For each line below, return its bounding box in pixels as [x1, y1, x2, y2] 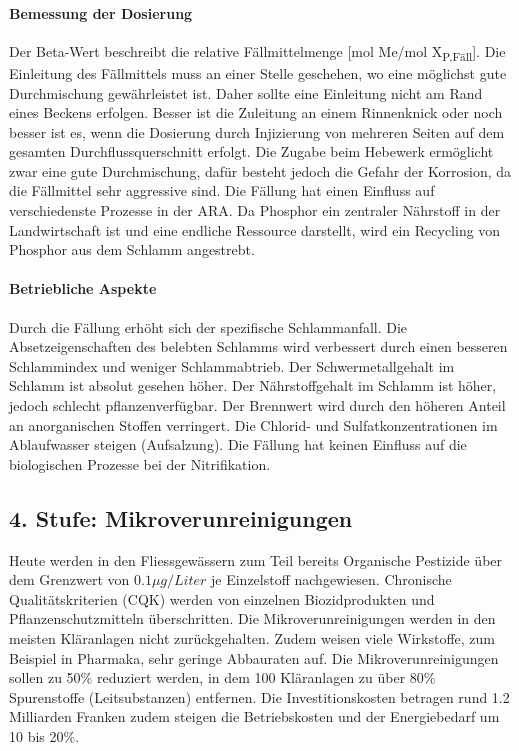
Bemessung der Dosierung [9, 2, 193, 23]
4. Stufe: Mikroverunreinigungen [9, 502, 353, 533]
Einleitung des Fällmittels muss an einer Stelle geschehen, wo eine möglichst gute [9, 62, 507, 83]
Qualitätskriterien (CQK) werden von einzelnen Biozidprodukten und [9, 588, 435, 609]
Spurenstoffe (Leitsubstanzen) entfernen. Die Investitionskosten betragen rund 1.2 [9, 686, 510, 707]
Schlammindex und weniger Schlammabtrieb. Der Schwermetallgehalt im [9, 355, 455, 376]
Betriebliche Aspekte [9, 278, 157, 299]
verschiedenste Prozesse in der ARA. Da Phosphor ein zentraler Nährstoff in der [9, 200, 501, 221]
